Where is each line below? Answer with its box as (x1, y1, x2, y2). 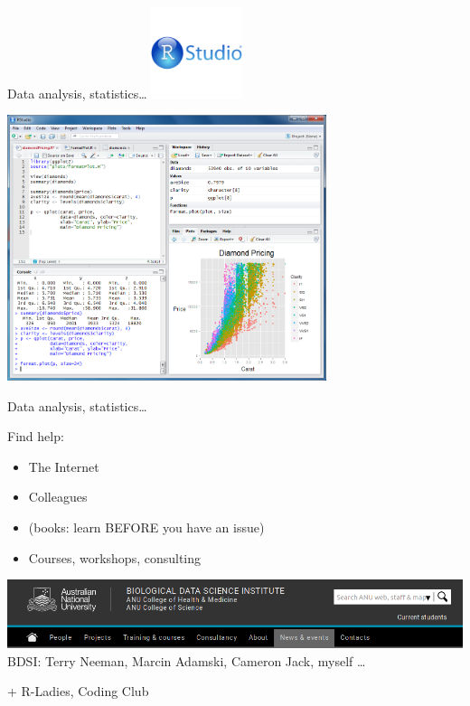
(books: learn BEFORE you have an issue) (28, 518, 265, 537)
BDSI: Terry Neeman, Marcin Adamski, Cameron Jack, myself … (7, 651, 366, 670)
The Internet (28, 457, 99, 475)
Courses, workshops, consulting (28, 548, 202, 567)
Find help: (7, 427, 64, 446)
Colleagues (28, 487, 88, 506)
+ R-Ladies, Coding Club (7, 682, 149, 701)
